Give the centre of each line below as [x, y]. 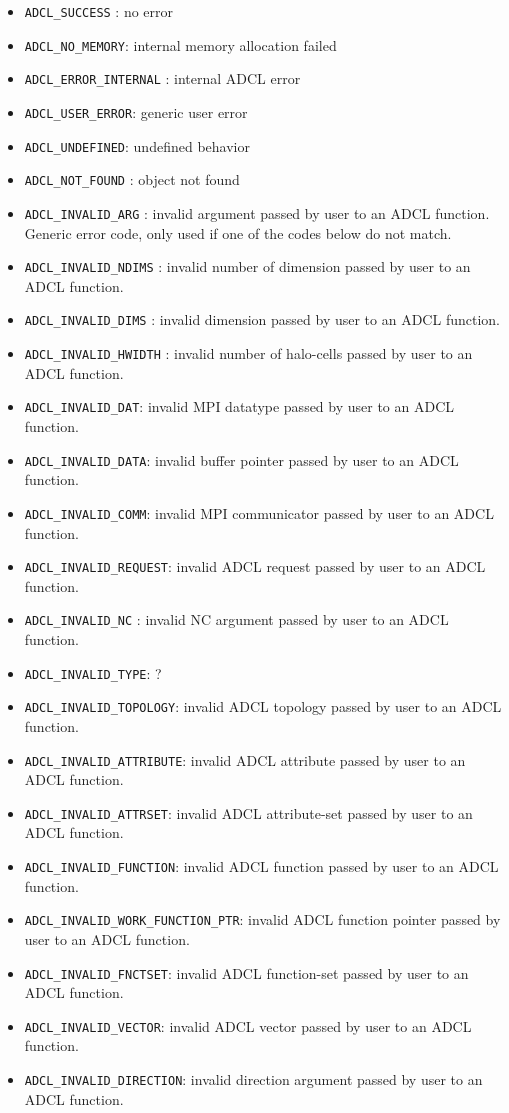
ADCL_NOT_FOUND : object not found [132, 179]
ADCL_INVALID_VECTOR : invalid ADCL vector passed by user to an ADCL [248, 1025]
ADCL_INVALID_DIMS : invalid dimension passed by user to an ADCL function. [262, 319]
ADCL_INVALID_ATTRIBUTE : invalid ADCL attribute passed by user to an [245, 759]
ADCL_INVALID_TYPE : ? [93, 672]
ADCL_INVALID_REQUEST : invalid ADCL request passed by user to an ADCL [255, 566]
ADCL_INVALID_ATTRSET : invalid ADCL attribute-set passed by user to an [248, 812]
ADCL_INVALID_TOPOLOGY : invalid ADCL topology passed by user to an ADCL [263, 706]
